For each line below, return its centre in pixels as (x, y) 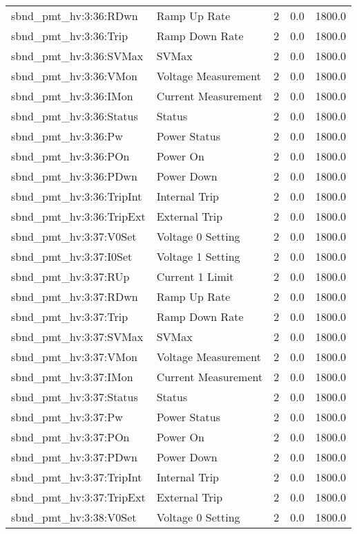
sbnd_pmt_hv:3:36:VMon (74, 76)
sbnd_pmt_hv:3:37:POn (70, 437)
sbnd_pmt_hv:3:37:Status (75, 397)
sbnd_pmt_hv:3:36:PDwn (74, 176)
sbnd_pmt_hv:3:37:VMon (74, 357)
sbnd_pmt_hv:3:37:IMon (72, 377)
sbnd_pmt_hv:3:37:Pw (67, 417)
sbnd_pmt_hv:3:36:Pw (67, 136)
